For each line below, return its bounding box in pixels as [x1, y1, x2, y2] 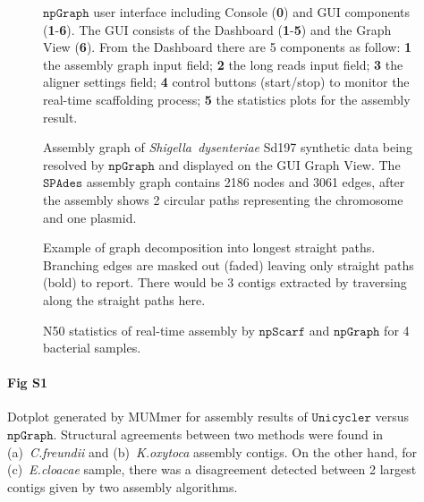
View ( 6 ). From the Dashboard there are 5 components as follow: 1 [43, 38, 411, 56]
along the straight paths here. [43, 290, 206, 309]
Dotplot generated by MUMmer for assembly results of [7, 407, 308, 426]
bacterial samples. [43, 338, 141, 357]
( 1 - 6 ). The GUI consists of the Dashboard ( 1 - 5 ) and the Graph [43, 20, 392, 38]
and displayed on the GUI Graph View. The [158, 155, 401, 174]
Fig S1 [7, 373, 48, 392]
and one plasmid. [43, 208, 137, 226]
